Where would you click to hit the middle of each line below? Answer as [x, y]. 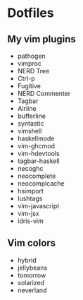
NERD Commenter [44, 94]
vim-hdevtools [38, 154]
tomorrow [32, 275]
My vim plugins [41, 39]
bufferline [31, 116]
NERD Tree [33, 71]
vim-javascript [38, 206]
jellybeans [32, 268]
